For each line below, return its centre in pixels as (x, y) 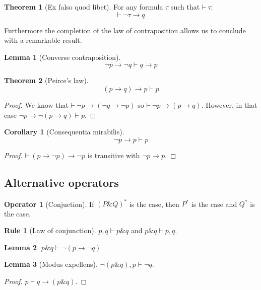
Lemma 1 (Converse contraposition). (62, 57)
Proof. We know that (36, 104)
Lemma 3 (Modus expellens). (51, 264)
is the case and (214, 204)
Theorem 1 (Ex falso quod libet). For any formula (84, 7)
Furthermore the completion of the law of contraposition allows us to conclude (125, 30)
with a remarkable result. (43, 40)
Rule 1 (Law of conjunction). (50, 230)
